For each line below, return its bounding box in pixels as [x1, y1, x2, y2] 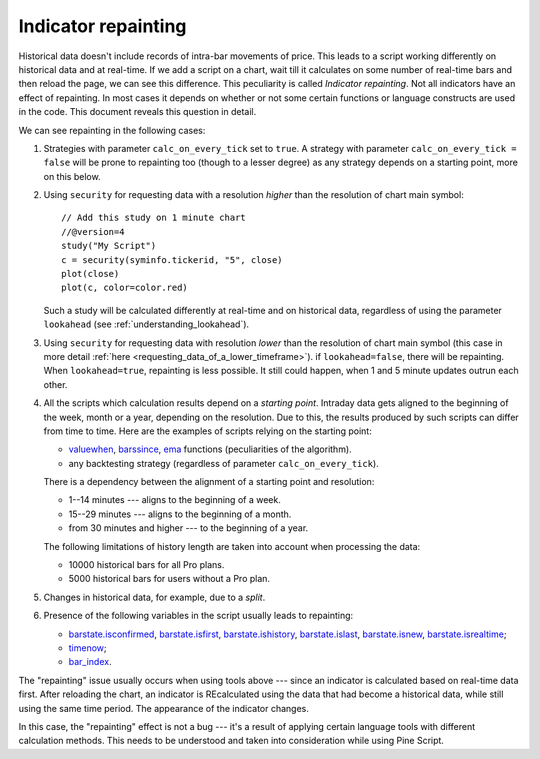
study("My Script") [61, 240, 157, 252]
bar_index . [68, 656, 112, 668]
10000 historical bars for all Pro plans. [68, 559, 225, 571]
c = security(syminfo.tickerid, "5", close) [61, 254, 284, 265]
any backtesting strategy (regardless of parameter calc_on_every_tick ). [68, 457, 379, 469]
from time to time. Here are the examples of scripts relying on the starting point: [43, 425, 372, 437]
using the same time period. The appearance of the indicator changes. [18, 702, 310, 714]
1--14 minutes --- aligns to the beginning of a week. [68, 494, 282, 506]
